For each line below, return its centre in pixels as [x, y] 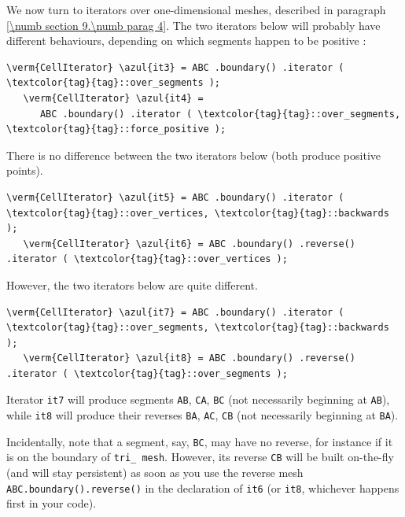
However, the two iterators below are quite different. [132, 284]
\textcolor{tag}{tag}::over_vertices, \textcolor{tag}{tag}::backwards [198, 213]
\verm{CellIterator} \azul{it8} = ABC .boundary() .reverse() [189, 358]
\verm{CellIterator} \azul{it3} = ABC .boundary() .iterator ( [175, 67]
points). [25, 170]
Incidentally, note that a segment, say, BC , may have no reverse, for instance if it [200, 441]
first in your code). [52, 503]
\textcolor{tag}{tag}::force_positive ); [116, 129]
